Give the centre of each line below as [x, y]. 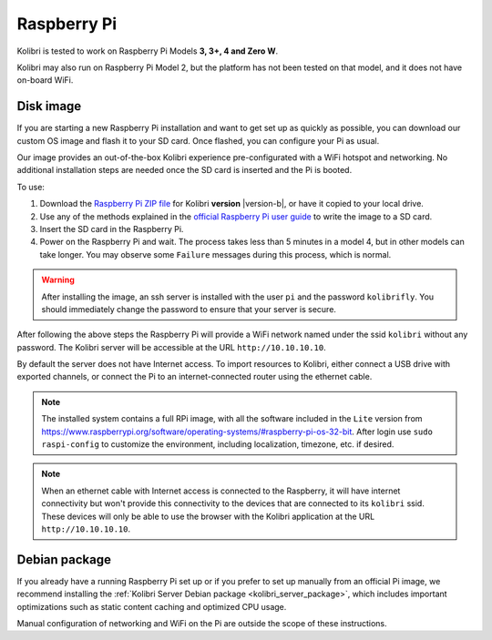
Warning [58, 280]
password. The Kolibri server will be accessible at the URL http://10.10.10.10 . [172, 347]
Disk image [49, 106]
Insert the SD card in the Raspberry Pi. [112, 229]
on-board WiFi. [45, 80]
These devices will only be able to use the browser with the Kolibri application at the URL [208, 516]
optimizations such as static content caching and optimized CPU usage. [152, 606]
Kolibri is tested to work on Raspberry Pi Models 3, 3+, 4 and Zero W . [147, 51]
